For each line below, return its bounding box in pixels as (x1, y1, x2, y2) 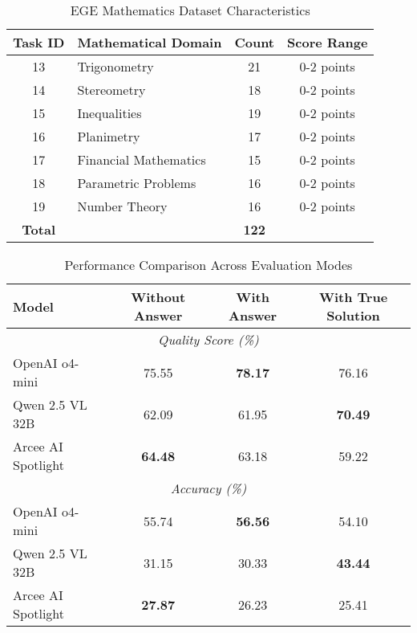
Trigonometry (77, 57, 154, 76)
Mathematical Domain (77, 33, 222, 51)
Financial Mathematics (77, 150, 206, 169)
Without (131, 288, 186, 306)
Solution (326, 306, 380, 325)
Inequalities (77, 104, 142, 122)
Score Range (287, 33, 368, 51)
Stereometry (77, 80, 146, 99)
